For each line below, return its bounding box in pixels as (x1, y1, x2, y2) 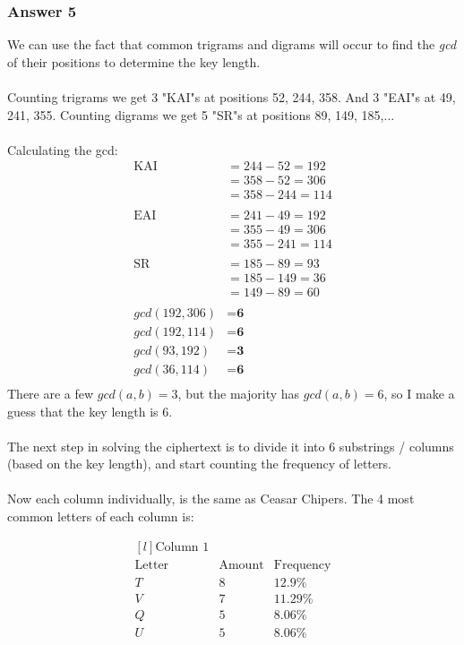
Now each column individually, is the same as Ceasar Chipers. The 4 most (7, 489, 415, 508)
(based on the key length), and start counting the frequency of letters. (7, 454, 391, 473)
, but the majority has (177, 383, 300, 402)
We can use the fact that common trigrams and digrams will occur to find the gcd (7, 35, 457, 54)
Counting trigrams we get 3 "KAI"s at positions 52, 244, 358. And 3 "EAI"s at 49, (7, 88, 456, 106)
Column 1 (155, 540, 210, 554)
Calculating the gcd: (7, 140, 118, 159)
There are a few (7, 383, 94, 402)
